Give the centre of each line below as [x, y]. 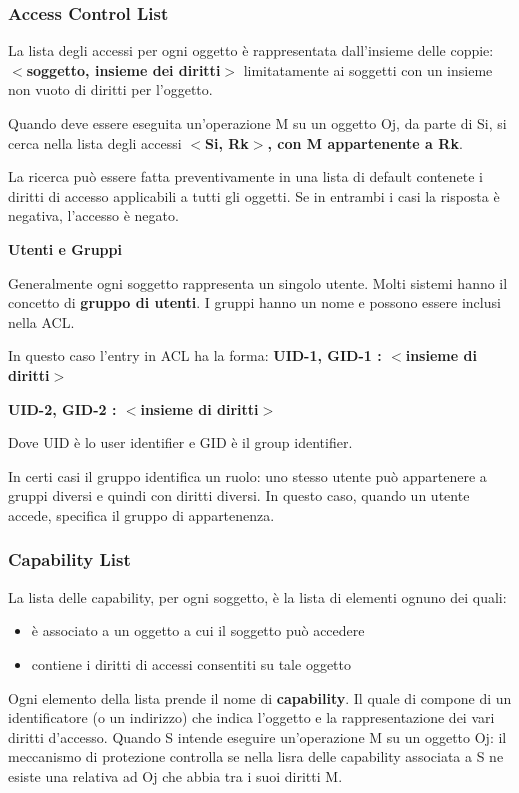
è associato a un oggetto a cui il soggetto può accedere [198, 630]
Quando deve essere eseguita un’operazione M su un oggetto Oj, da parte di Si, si [257, 123]
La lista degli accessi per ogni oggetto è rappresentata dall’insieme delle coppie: [251, 50]
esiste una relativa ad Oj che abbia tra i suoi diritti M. [175, 775]
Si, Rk [227, 142]
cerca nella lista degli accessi [95, 142]
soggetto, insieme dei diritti [123, 69]
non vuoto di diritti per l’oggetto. [110, 89]
